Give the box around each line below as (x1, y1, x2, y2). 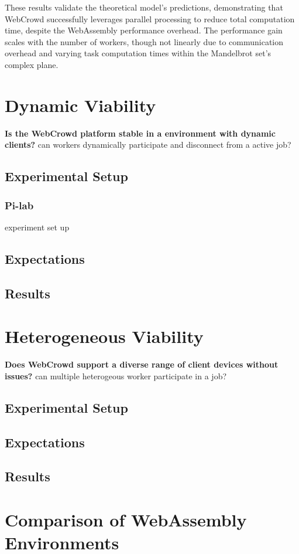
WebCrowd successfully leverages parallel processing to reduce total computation (5, 12, 295, 25)
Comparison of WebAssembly (5, 507, 247, 531)
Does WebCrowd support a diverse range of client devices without (5, 358, 279, 371)
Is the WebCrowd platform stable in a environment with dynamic (5, 127, 276, 139)
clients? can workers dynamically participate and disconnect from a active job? (5, 138, 291, 151)
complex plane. (5, 58, 59, 70)
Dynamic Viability (5, 93, 156, 117)
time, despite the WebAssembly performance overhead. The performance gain (5, 24, 283, 36)
